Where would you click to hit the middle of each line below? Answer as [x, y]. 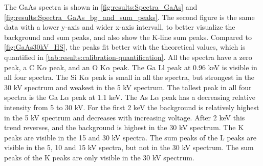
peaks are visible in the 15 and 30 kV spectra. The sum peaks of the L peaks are [130, 137]
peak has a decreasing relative [208, 97]
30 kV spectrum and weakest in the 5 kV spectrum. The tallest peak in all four [128, 87]
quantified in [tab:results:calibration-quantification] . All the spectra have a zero [128, 57]
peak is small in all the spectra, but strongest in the [173, 77]
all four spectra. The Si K [45, 77]
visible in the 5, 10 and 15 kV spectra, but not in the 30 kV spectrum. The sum [129, 147]
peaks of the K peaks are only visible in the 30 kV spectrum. [99, 157]
